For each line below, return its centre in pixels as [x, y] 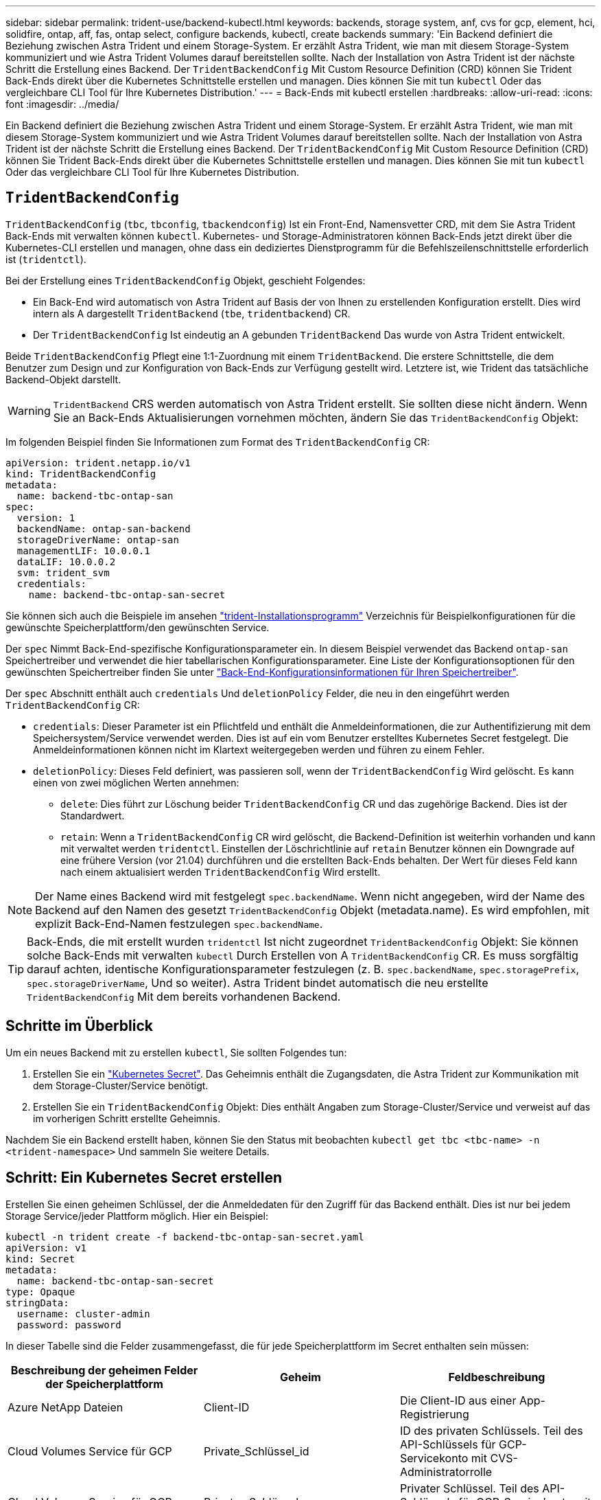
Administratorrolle [446, 1471]
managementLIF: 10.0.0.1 [83, 550]
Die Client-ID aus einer [458, 1400]
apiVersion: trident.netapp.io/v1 [98, 463]
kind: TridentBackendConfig [81, 474]
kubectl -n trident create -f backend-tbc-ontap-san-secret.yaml [185, 1237]
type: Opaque [40, 1292]
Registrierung [434, 1414]
